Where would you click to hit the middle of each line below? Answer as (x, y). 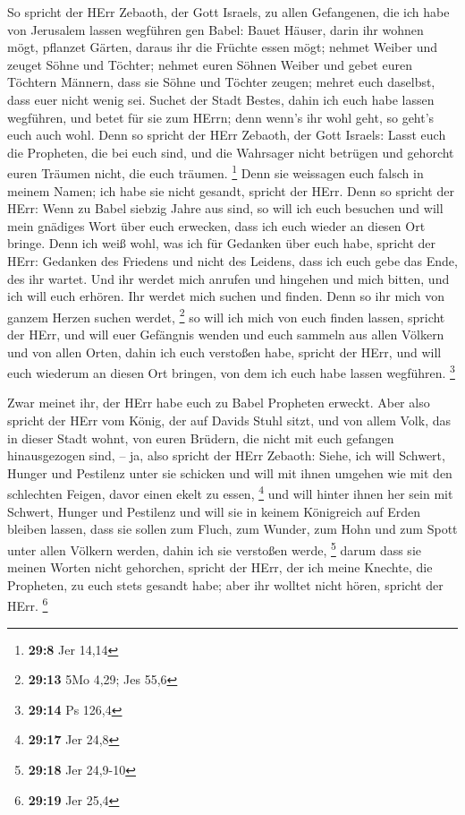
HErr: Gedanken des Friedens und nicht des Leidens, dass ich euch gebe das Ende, (232, 260)
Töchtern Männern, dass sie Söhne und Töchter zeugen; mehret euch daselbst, (221, 82)
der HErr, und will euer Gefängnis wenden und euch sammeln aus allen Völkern (226, 334)
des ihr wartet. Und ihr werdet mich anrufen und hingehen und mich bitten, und (228, 278)
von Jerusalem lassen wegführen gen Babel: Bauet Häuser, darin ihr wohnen (216, 29)
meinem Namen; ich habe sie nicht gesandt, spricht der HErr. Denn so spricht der (231, 190)
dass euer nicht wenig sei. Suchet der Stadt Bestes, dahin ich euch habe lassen (221, 99)
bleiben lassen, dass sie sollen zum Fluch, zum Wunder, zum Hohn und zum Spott (232, 529)
